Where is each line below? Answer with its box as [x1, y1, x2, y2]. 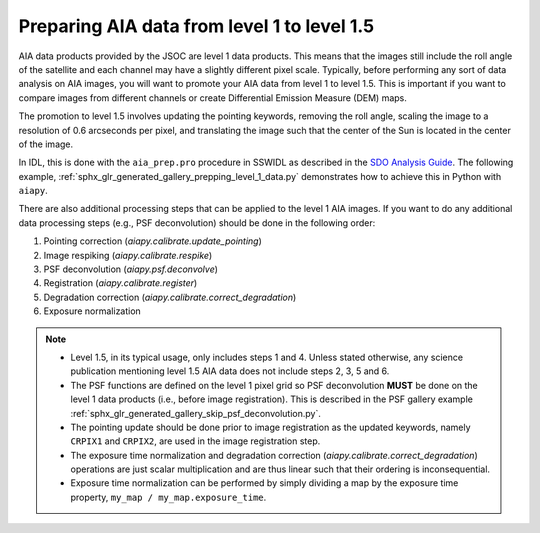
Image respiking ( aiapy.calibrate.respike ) [43, 249, 213, 261]
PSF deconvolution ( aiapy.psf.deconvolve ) [43, 263, 219, 275]
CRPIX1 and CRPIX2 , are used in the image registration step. [70, 435, 321, 447]
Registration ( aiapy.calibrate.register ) [43, 277, 198, 289]
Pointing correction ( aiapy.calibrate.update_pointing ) [43, 235, 262, 247]
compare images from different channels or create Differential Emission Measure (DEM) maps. [18, 91, 407, 104]
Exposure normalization [43, 305, 142, 317]
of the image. [18, 138, 74, 150]
